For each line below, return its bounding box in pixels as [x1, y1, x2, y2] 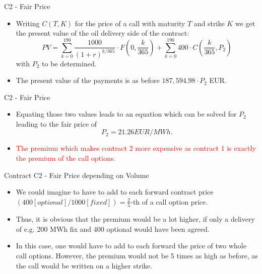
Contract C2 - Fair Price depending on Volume [4, 169, 149, 180]
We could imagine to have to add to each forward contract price [16, 187, 214, 197]
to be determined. [42, 58, 97, 68]
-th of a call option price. [130, 196, 208, 207]
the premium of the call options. [16, 153, 116, 163]
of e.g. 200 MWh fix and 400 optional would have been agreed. [16, 223, 210, 234]
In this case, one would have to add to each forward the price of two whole [16, 240, 246, 251]
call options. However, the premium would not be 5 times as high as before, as [16, 250, 258, 260]
